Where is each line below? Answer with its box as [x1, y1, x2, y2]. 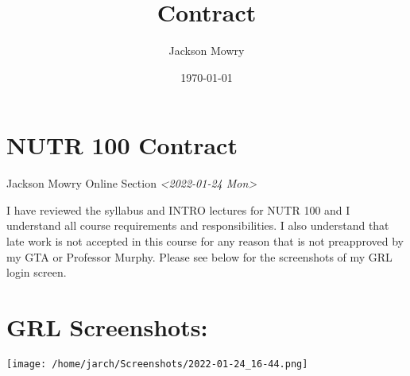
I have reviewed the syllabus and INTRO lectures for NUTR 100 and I [6, 201, 350, 218]
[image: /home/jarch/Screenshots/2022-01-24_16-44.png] [6, 358, 308, 370]
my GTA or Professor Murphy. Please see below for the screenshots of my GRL [6, 248, 393, 265]
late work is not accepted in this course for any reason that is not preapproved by [6, 233, 404, 250]
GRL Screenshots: [6, 311, 208, 343]
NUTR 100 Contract [6, 129, 238, 161]
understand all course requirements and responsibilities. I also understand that [6, 217, 389, 234]
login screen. [6, 264, 67, 281]
